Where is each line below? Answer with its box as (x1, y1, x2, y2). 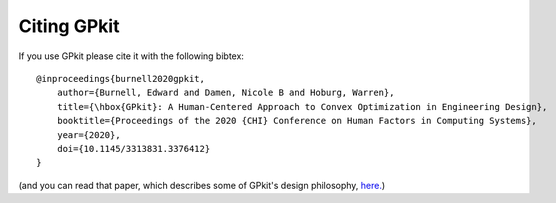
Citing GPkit (18, 15, 120, 37)
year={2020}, (56, 129, 121, 140)
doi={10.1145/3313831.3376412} (56, 143, 211, 154)
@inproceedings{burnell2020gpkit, (36, 73, 205, 84)
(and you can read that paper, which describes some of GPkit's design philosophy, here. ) (18, 179, 386, 191)
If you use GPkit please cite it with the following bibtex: (18, 50, 245, 62)
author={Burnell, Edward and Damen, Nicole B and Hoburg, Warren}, (56, 87, 395, 99)
